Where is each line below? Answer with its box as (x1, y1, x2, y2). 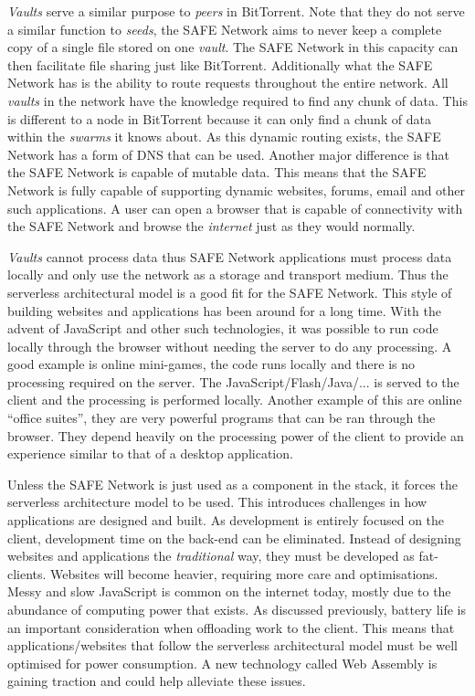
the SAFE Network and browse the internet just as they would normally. (7, 216, 416, 236)
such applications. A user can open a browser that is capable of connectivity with (7, 198, 463, 217)
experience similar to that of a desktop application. (7, 444, 293, 463)
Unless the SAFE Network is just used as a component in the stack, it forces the (7, 474, 458, 493)
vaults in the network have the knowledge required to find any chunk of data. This (7, 90, 468, 110)
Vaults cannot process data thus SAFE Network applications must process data (7, 247, 452, 266)
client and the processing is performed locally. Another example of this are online (7, 390, 462, 409)
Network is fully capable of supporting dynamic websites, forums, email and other (7, 180, 466, 199)
